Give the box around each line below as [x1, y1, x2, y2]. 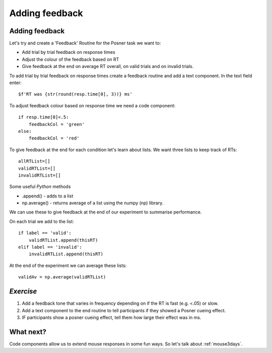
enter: [9, 80, 22, 86]
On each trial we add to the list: [9, 218, 74, 224]
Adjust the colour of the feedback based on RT [22, 56, 119, 62]
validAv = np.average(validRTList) [18, 274, 106, 280]
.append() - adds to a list [22, 193, 74, 199]
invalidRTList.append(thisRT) [28, 251, 103, 257]
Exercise [9, 287, 37, 296]
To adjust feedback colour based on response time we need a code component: [9, 102, 176, 108]
